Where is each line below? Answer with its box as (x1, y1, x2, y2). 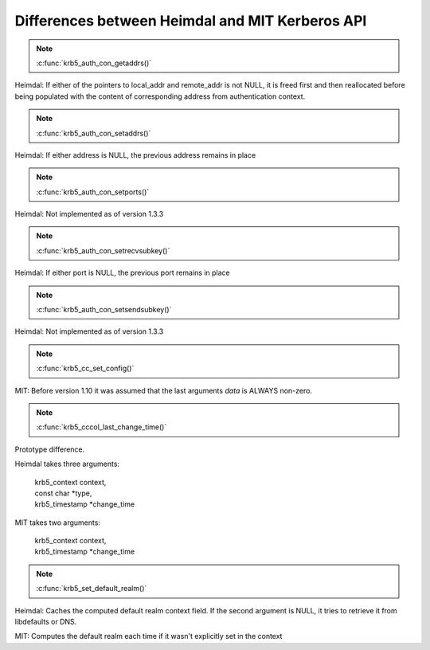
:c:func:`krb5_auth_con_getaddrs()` (36, 58, 152, 68)
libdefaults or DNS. (14, 617, 77, 627)
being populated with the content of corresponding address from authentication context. (14, 92, 306, 101)
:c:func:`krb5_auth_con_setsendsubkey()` (36, 305, 172, 315)
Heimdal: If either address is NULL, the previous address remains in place (14, 150, 256, 159)
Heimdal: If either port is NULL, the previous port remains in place (14, 268, 230, 278)
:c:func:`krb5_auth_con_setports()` (36, 187, 150, 197)
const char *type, (34, 488, 92, 498)
